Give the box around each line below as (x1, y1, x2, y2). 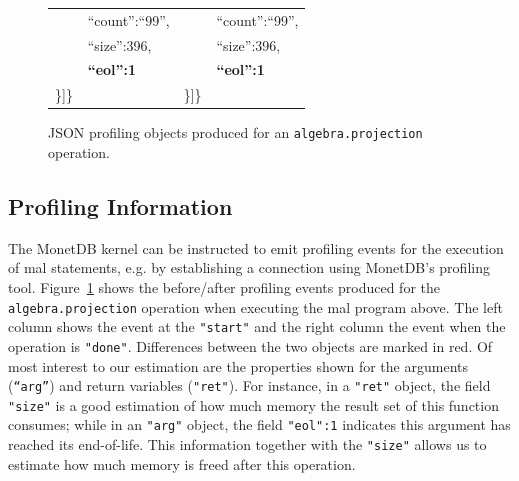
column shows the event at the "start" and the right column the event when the (8, 316, 506, 337)
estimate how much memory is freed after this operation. (8, 453, 356, 474)
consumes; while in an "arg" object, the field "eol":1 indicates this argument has (8, 414, 511, 435)
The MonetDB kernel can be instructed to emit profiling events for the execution (8, 237, 504, 258)
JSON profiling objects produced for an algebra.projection (48, 122, 423, 143)
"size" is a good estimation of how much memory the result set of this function (8, 394, 499, 415)
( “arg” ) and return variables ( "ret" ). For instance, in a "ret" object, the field (8, 375, 491, 396)
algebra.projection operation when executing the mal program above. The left (8, 296, 503, 317)
